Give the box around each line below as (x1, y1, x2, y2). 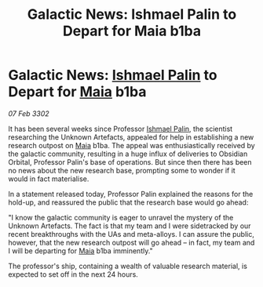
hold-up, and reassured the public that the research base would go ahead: (8, 198, 249, 207)
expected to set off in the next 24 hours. (8, 269, 139, 279)
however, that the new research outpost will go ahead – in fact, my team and (8, 238, 255, 247)
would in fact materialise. (8, 174, 89, 183)
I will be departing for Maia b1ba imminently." (8, 245, 153, 256)
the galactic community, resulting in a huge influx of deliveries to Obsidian (8, 149, 248, 158)
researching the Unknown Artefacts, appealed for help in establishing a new (8, 132, 254, 142)
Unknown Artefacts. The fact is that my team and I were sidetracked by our (8, 221, 251, 231)
